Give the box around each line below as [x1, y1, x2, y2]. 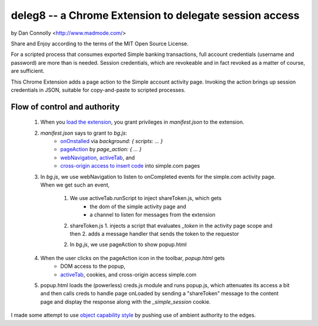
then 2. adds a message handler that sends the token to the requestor [69, 230, 240, 237]
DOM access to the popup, [60, 262, 126, 270]
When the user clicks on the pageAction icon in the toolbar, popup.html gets [40, 254, 225, 261]
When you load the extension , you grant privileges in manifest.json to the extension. [40, 118, 244, 126]
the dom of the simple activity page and [90, 203, 187, 210]
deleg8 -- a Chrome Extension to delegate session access [11, 9, 300, 22]
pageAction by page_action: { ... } [60, 146, 142, 153]
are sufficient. [11, 68, 45, 75]
